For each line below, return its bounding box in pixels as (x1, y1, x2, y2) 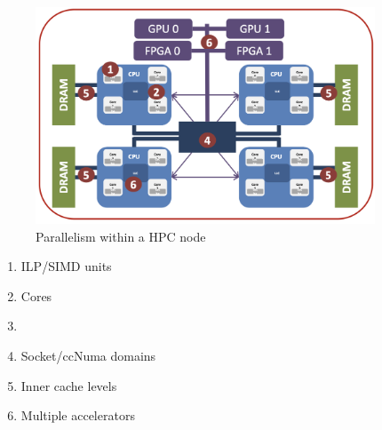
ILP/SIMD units (20, 257, 112, 275)
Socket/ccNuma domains (20, 346, 156, 365)
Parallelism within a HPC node (36, 227, 206, 245)
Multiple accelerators (20, 406, 135, 425)
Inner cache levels (20, 376, 117, 394)
